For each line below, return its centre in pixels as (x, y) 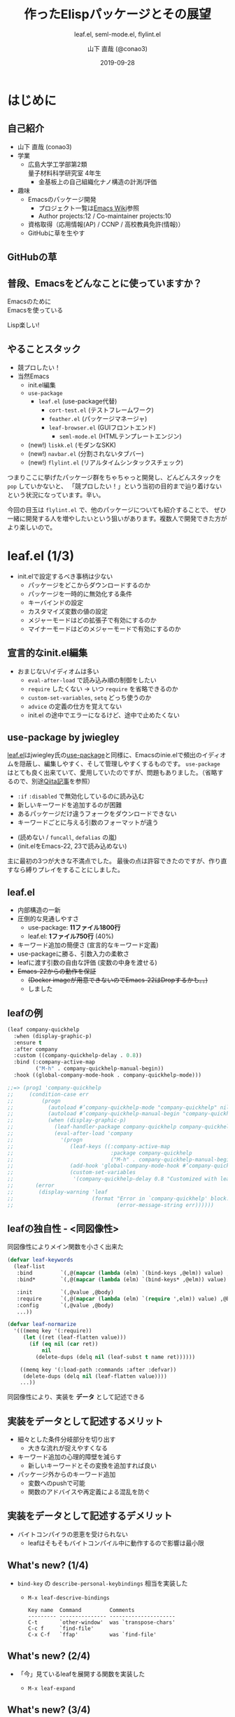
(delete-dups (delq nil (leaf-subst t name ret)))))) (115, 1357)
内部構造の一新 (39, 910)
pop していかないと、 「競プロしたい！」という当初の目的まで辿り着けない (115, 486)
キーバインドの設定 (56, 602)
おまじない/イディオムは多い (58, 671)
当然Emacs (33, 376)
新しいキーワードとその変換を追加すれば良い (92, 1466)
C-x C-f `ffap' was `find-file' (92, 1634)
